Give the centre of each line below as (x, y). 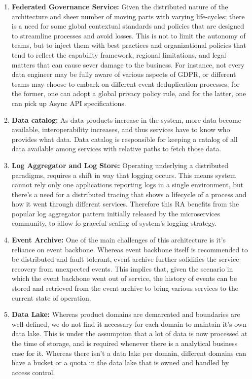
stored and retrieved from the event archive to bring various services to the (125, 288)
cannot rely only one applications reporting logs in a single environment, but (127, 185)
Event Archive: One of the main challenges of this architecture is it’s (119, 240)
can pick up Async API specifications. (69, 103)
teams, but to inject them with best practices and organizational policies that (129, 45)
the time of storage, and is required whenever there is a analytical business (125, 343)
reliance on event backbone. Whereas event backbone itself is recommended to (130, 249)
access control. (33, 372)
